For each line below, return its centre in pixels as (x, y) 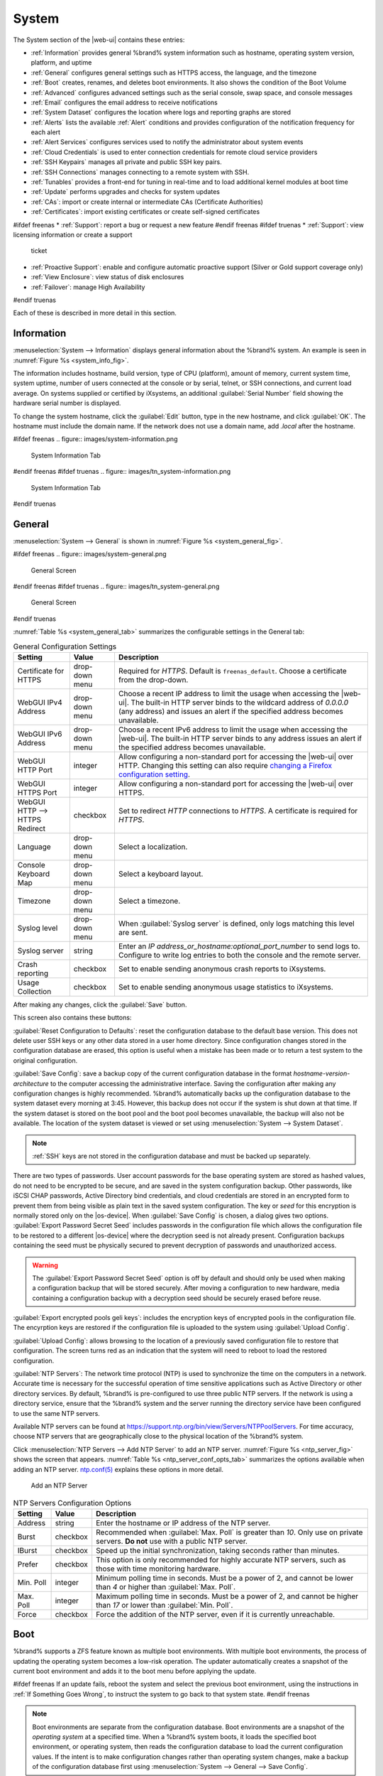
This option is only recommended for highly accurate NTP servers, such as (221, 1559)
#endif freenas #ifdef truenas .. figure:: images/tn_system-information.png (122, 472)
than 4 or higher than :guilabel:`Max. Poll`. (166, 1586)
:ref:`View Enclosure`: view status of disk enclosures (107, 277)
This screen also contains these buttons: (72, 1018)
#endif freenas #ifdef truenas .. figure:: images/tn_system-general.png (116, 586)
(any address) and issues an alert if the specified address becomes (231, 711)
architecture (31, 1083)
